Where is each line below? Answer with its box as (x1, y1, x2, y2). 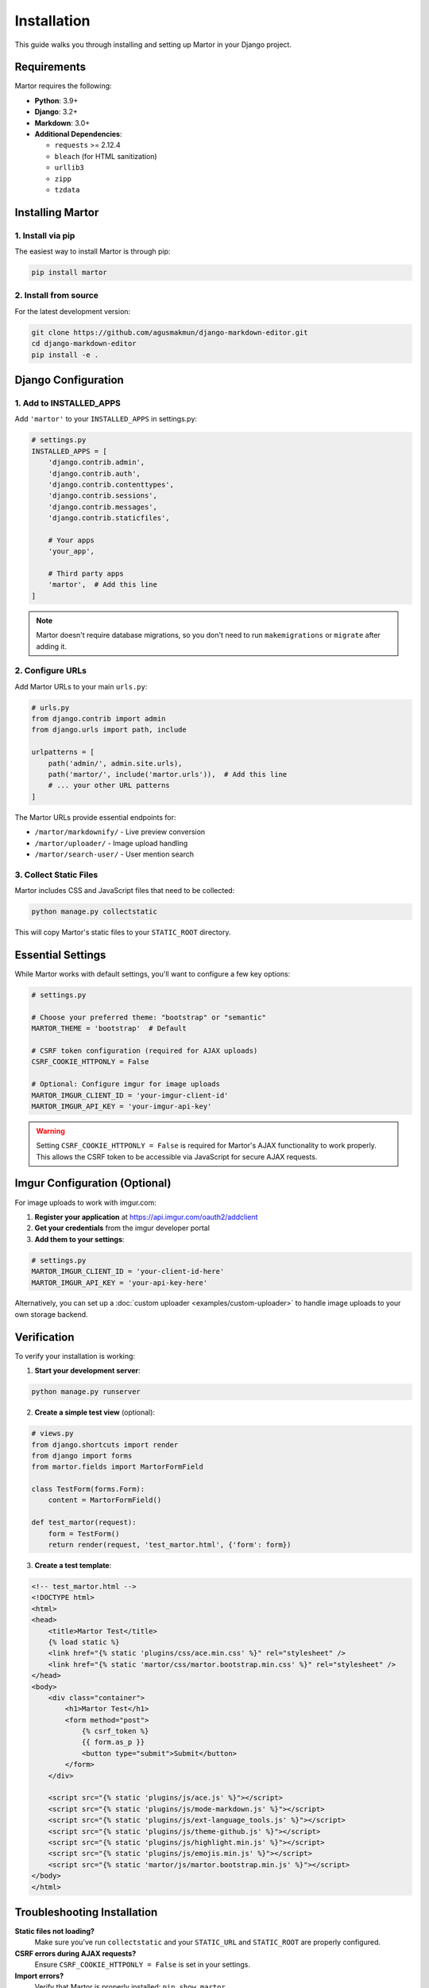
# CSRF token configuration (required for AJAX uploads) (31, 1046, 258, 1055)
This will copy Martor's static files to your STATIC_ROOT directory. (14, 927, 231, 938)
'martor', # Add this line (48, 580, 158, 589)
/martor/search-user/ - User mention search (34, 849, 195, 859)
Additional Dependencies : (34, 130, 122, 139)
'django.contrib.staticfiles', (48, 514, 170, 522)
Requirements (14, 60, 87, 74)
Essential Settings (14, 948, 106, 961)
